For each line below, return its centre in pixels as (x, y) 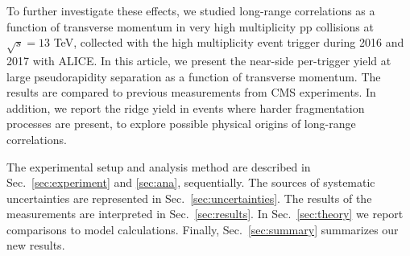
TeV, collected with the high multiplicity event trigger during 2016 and (229, 42)
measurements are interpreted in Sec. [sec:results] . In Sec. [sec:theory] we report (205, 214)
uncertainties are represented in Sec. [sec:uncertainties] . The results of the (189, 198)
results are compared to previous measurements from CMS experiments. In (191, 92)
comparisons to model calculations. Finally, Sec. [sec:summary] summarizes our (203, 229)
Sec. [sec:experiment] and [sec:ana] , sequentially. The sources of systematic (191, 182)
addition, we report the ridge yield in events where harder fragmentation (186, 107)
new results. (36, 245)
